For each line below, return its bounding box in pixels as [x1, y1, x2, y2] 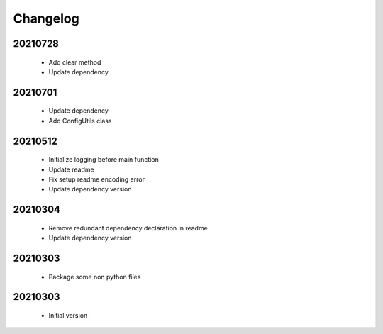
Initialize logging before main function [48, 155, 159, 164]
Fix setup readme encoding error [48, 174, 145, 184]
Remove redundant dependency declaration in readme [48, 223, 209, 232]
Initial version [48, 311, 88, 319]
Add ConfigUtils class [48, 116, 112, 125]
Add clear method [48, 57, 101, 67]
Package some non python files [48, 272, 141, 281]
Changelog [13, 11, 79, 26]
